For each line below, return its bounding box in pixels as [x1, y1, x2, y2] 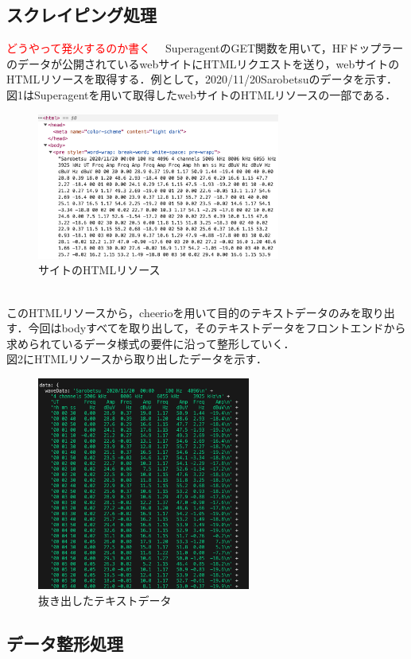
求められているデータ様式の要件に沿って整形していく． [6, 335, 295, 351]
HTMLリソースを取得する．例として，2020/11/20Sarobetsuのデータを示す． [6, 71, 397, 87]
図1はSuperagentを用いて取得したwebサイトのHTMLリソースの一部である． [6, 86, 397, 103]
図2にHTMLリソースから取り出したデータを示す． [6, 351, 267, 367]
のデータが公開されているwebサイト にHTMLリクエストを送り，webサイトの [6, 55, 400, 72]
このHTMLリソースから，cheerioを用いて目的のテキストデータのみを [6, 304, 362, 320]
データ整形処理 [6, 630, 123, 655]
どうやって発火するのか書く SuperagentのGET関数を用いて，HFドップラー [6, 40, 404, 56]
